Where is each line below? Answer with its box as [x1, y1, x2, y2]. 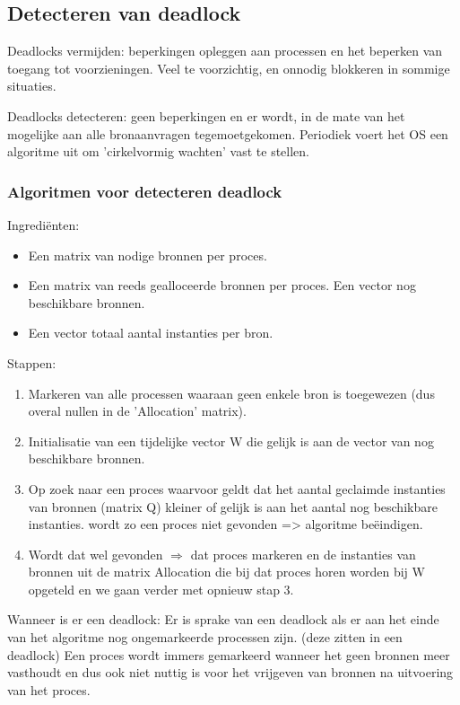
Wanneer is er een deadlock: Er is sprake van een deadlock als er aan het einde [7, 610, 439, 629]
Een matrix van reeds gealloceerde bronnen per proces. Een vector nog [28, 276, 416, 295]
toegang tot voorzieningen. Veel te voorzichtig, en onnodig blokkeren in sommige [7, 58, 450, 77]
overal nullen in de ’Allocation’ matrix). [28, 401, 247, 420]
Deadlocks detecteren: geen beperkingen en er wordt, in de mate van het [7, 106, 405, 125]
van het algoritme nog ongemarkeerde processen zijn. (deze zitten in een [7, 628, 403, 647]
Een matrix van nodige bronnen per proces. [28, 245, 267, 264]
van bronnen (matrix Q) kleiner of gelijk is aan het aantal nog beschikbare [28, 497, 438, 516]
